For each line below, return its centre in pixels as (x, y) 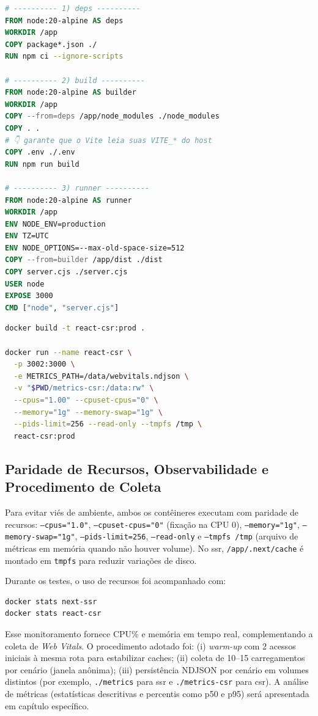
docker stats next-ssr (51, 601)
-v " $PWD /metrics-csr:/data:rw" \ (84, 388)
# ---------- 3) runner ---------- (77, 188)
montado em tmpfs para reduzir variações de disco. (101, 560)
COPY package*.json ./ (51, 44)
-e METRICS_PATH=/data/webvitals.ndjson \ (101, 376)
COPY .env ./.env (40, 152)
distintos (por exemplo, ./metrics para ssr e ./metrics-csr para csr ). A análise (157, 681)
